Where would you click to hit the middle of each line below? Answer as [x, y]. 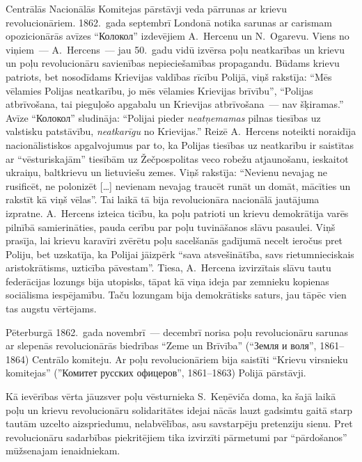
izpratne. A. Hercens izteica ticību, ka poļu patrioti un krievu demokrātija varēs [177, 213]
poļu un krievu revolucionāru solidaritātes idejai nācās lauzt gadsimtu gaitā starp [179, 409]
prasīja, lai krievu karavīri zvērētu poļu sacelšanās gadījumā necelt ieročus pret [174, 240]
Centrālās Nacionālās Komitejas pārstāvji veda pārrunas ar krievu [146, 8]
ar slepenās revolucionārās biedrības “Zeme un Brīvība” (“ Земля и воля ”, [161, 345]
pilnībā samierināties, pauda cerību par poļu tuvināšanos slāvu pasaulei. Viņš [171, 226]
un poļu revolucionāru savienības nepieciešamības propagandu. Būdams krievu [173, 63]
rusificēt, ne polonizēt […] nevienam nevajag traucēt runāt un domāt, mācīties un [178, 185]
